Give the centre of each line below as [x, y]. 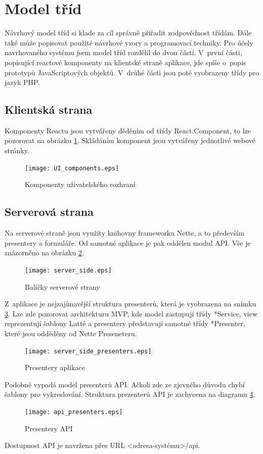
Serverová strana [49, 212]
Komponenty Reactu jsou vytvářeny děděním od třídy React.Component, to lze [128, 130]
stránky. [17, 150]
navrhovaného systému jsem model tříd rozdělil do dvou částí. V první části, [123, 52]
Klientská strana [49, 109]
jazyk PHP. [22, 82]
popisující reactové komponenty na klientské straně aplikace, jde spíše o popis [125, 62]
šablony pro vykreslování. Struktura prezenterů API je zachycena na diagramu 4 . [130, 394]
